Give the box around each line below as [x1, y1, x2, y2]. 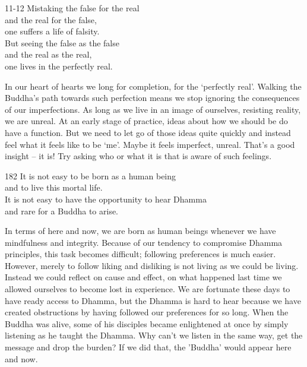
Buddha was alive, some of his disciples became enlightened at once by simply [5, 317, 289, 330]
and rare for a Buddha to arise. [5, 204, 119, 217]
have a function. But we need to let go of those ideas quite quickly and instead [5, 126, 291, 138]
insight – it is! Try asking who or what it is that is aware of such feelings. [5, 150, 272, 162]
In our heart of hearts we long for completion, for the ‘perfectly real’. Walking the [5, 80, 302, 92]
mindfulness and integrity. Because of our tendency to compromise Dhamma [5, 236, 283, 248]
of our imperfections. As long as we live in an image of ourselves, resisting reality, [5, 103, 301, 115]
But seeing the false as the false [5, 36, 119, 49]
